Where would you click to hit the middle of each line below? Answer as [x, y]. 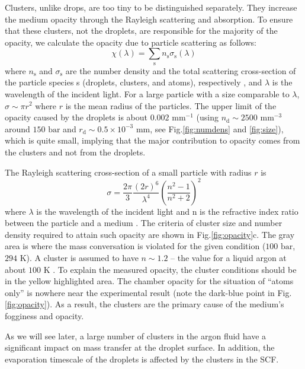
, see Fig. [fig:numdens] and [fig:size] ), [217, 128]
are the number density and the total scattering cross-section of [181, 70]
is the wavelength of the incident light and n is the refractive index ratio [167, 211]
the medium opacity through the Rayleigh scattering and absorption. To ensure [149, 19]
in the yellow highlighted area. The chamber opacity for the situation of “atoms [149, 281]
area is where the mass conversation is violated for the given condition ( [135, 246]
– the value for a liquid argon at [229, 257]
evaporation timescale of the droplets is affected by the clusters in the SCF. [142, 359]
